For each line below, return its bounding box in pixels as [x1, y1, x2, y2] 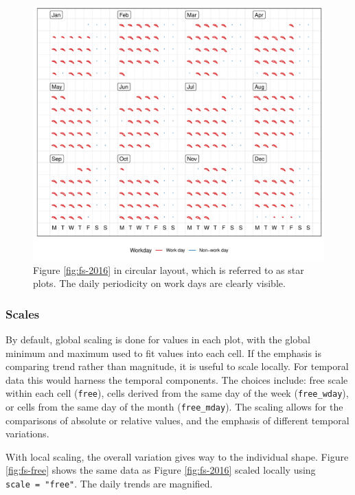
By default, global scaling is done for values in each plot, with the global [5, 332, 310, 346]
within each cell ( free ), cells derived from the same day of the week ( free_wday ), [5, 386, 349, 400]
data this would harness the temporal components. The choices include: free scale [5, 372, 348, 387]
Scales [5, 305, 40, 322]
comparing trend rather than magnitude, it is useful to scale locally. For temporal [5, 359, 349, 373]
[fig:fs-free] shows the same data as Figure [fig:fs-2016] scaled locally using [5, 463, 316, 477]
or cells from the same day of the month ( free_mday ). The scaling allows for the [5, 400, 343, 414]
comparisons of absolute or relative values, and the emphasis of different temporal [5, 413, 350, 427]
